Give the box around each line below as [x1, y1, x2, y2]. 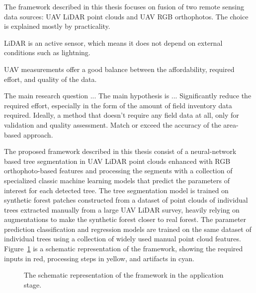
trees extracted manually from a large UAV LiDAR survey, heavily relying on [4, 204, 240, 215]
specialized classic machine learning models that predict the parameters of [4, 175, 230, 185]
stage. [24, 279, 42, 290]
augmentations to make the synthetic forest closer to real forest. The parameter [4, 214, 247, 224]
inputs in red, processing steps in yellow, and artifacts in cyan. [4, 253, 194, 263]
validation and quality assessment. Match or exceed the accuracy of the [4, 119, 221, 130]
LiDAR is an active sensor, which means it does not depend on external [4, 37, 223, 48]
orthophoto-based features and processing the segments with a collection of [4, 165, 233, 176]
